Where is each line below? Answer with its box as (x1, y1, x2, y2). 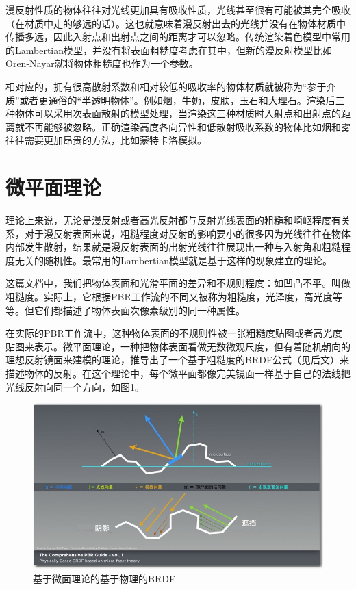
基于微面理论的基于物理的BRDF (33, 571, 176, 585)
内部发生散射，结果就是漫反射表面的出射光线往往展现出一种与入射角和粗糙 (5, 240, 341, 254)
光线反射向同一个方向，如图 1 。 (5, 379, 144, 394)
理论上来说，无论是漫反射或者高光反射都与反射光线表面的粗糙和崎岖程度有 (5, 213, 341, 227)
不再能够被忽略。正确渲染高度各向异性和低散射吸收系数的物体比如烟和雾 (24, 119, 351, 133)
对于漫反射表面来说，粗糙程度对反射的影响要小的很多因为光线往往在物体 (24, 226, 351, 240)
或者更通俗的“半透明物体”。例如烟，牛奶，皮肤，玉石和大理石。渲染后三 (19, 92, 345, 107)
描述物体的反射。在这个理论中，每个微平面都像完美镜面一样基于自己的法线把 (5, 366, 351, 380)
